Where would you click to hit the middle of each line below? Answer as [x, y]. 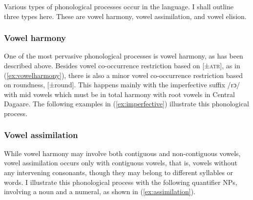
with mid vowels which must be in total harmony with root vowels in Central [119, 94]
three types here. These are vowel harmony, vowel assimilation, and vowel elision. [125, 16]
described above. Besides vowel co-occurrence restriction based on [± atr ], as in [122, 65]
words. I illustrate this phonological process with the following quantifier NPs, [121, 182]
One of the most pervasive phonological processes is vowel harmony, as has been [124, 56]
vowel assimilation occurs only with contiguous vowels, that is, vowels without [121, 163]
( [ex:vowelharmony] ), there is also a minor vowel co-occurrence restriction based [123, 75]
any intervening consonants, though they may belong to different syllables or [119, 172]
